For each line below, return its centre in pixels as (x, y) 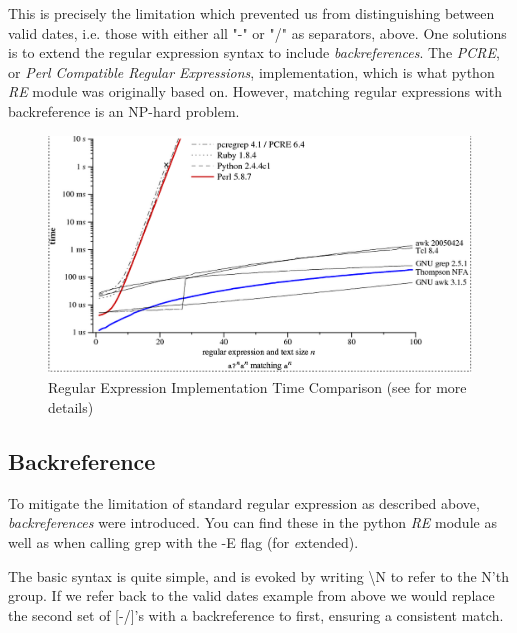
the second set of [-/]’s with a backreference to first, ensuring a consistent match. (256, 614)
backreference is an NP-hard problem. (124, 110)
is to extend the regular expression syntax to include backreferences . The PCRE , (254, 52)
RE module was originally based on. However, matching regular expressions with (255, 91)
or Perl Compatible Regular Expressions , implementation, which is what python (251, 71)
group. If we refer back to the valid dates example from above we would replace (251, 595)
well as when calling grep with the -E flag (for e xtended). (183, 542)
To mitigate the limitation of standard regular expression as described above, (244, 502)
